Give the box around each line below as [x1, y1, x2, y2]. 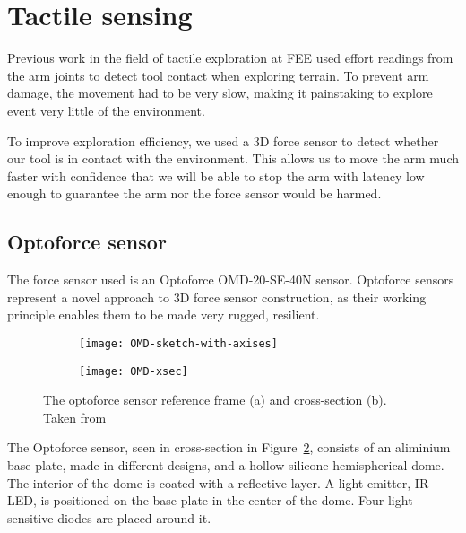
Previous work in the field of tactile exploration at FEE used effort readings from [7, 48, 453, 67]
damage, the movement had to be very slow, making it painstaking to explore [7, 83, 433, 102]
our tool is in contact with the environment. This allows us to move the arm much [7, 149, 459, 168]
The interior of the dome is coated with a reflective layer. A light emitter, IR [7, 473, 429, 492]
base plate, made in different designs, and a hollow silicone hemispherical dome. [7, 455, 444, 474]
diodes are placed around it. [57, 508, 211, 527]
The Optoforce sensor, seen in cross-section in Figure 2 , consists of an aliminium [7, 438, 451, 457]
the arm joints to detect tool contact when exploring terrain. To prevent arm [7, 66, 429, 84]
